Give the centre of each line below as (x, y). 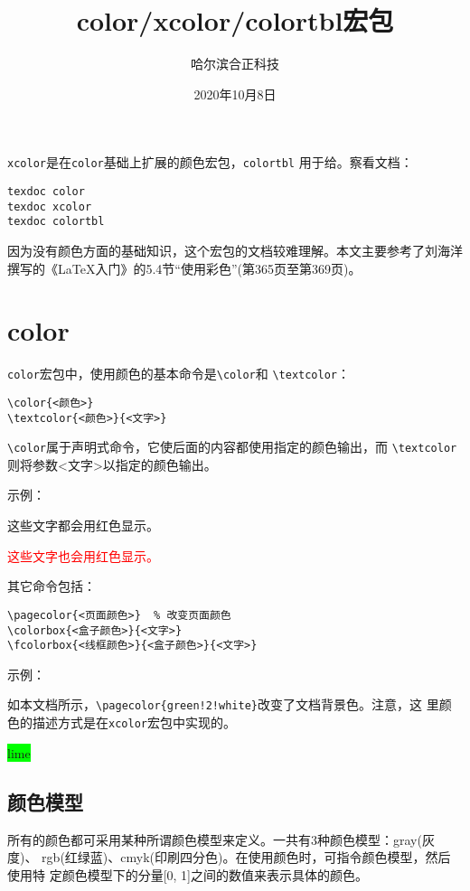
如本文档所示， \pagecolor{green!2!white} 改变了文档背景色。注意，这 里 (223, 704)
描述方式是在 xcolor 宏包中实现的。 (134, 722)
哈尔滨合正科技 (235, 64)
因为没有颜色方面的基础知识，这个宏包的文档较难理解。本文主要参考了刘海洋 (235, 250)
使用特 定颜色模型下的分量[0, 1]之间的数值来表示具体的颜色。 (188, 874)
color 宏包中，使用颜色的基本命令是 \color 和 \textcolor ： (179, 374)
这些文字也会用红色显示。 (83, 555)
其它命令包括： (52, 586)
